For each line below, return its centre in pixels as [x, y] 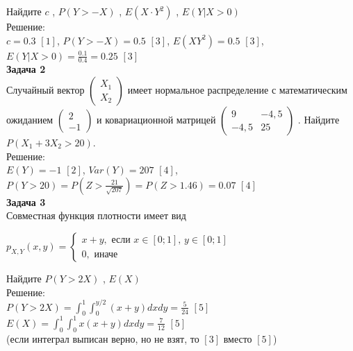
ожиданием [30, 120]
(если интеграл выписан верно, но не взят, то [103, 338]
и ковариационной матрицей [156, 120]
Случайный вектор [46, 90]
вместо [238, 338]
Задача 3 [26, 202]
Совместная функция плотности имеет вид [96, 215]
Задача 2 [26, 69]
